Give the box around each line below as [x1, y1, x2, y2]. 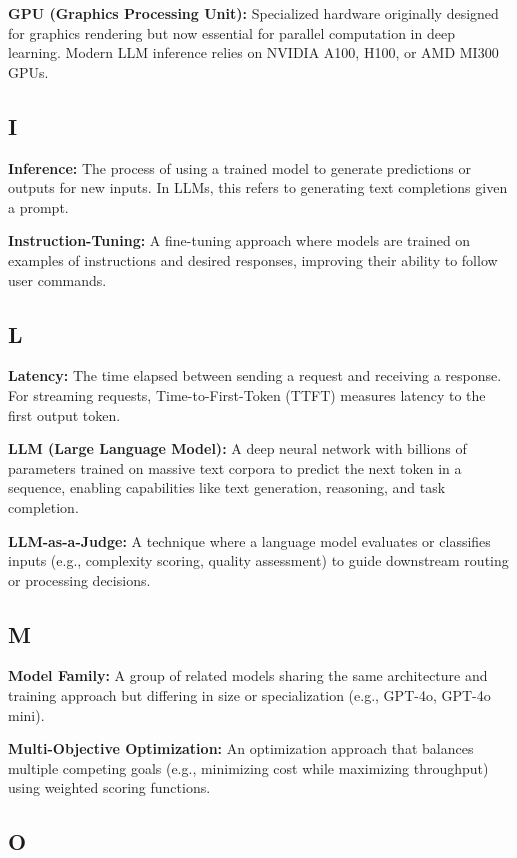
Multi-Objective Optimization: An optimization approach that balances [8, 738, 474, 759]
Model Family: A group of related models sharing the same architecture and [8, 665, 488, 686]
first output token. [8, 404, 121, 425]
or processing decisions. [8, 569, 151, 590]
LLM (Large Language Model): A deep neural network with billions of [8, 438, 467, 459]
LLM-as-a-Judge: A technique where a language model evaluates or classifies [8, 530, 491, 551]
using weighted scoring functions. [8, 777, 211, 798]
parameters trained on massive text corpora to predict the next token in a [8, 457, 462, 478]
